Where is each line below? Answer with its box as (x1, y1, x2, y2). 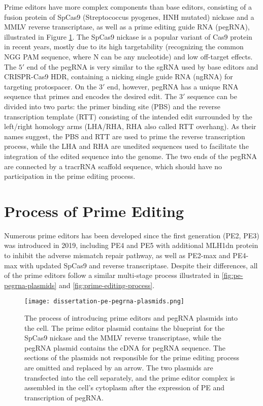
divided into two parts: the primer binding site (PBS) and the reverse (4, 101, 220, 111)
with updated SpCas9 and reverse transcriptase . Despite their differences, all (19, 260, 258, 270)
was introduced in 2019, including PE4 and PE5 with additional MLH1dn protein (4, 240, 258, 251)
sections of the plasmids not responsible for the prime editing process (24, 352, 240, 363)
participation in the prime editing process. (4, 171, 136, 181)
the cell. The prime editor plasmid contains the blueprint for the (24, 322, 225, 333)
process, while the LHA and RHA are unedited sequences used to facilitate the (4, 141, 249, 151)
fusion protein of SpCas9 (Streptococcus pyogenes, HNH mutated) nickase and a (4, 11, 254, 22)
